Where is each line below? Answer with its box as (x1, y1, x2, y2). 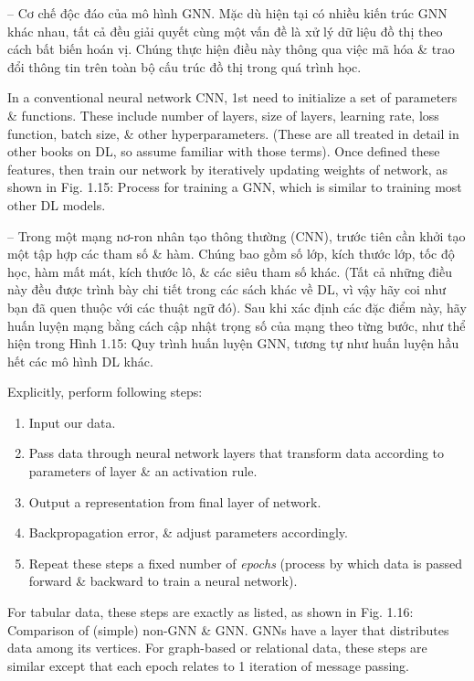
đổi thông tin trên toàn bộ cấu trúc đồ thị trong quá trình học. (7, 57, 362, 76)
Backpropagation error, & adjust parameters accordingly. (28, 523, 348, 542)
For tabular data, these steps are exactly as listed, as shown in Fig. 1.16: (7, 602, 414, 622)
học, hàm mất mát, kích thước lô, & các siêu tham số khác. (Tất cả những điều (7, 261, 453, 281)
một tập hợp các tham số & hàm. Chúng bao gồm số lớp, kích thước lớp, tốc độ (7, 244, 455, 263)
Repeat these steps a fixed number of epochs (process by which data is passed (28, 553, 463, 572)
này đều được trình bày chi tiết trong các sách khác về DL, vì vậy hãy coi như (7, 280, 447, 299)
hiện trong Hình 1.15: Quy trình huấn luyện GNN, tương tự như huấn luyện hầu (7, 334, 459, 353)
